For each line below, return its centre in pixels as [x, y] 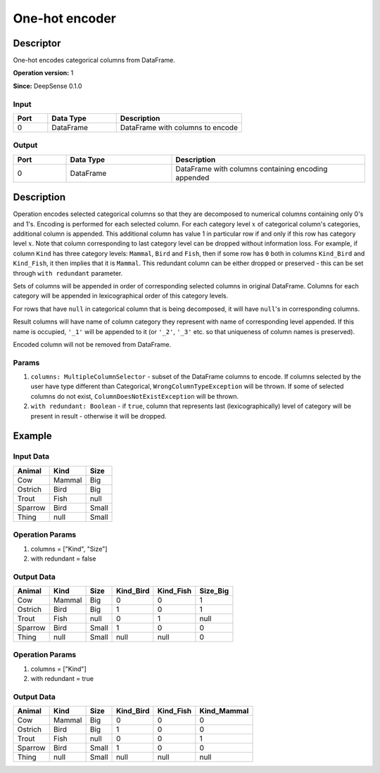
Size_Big [214, 591]
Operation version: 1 [43, 73]
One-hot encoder [64, 18]
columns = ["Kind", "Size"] [69, 549]
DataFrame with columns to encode [179, 127]
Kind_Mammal [224, 711]
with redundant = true [62, 679]
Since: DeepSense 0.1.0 [47, 86]
